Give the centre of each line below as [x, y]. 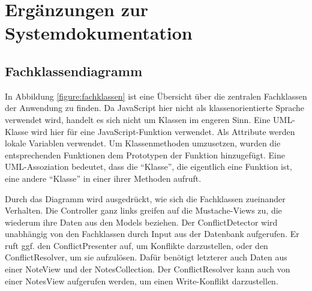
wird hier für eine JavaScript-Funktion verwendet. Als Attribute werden [163, 131]
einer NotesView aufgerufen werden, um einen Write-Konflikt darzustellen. [142, 280]
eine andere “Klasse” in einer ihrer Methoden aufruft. [103, 178]
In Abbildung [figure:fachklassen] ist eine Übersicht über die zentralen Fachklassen [156, 96]
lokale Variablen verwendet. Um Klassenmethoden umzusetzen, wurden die [143, 143]
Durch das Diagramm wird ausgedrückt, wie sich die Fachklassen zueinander [145, 198]
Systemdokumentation [99, 33]
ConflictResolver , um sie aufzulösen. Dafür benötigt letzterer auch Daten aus [146, 257]
